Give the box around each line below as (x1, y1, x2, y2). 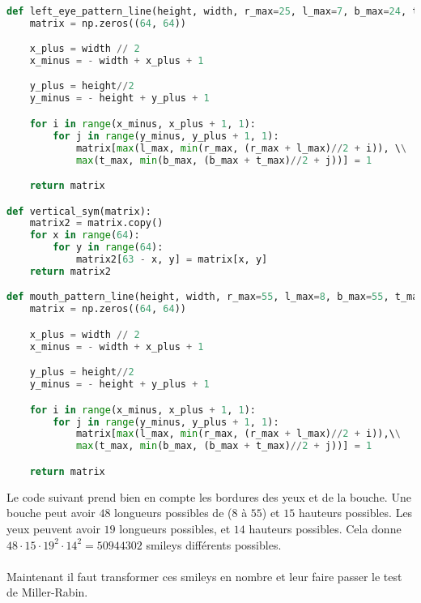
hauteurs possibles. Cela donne (249, 520, 402, 537)
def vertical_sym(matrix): (6, 205, 151, 217)
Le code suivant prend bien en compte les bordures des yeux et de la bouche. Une (6, 488, 411, 505)
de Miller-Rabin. (6, 584, 88, 601)
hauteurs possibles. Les (298, 504, 413, 521)
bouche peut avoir (6, 504, 96, 521)
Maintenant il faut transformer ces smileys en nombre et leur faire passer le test (6, 567, 402, 584)
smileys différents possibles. (146, 536, 282, 553)
